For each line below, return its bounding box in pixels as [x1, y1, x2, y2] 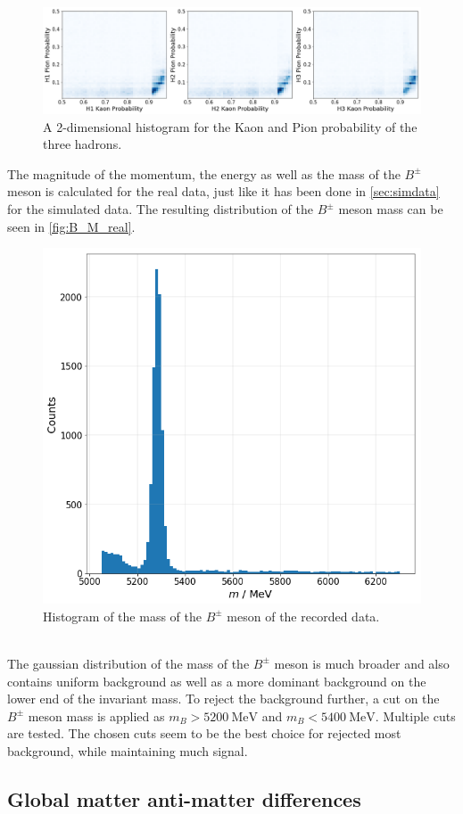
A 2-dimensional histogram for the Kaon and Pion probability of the [43, 117, 418, 136]
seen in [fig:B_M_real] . [7, 217, 136, 235]
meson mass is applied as [28, 706, 165, 725]
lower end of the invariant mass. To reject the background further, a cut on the [7, 689, 440, 708]
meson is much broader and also [274, 654, 450, 672]
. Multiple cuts [375, 706, 456, 725]
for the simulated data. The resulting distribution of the [7, 200, 313, 218]
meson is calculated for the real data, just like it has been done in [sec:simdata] [7, 182, 440, 201]
